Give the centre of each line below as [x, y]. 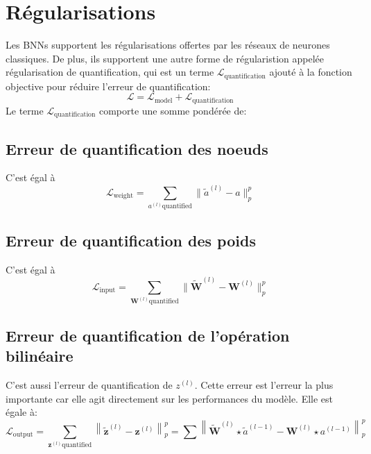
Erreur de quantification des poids [131, 240]
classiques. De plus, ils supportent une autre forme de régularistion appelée [165, 58]
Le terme [25, 110]
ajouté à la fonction [311, 72]
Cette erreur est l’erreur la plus [267, 385]
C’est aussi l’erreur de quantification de [89, 385]
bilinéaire [40, 356]
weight [123, 196]
